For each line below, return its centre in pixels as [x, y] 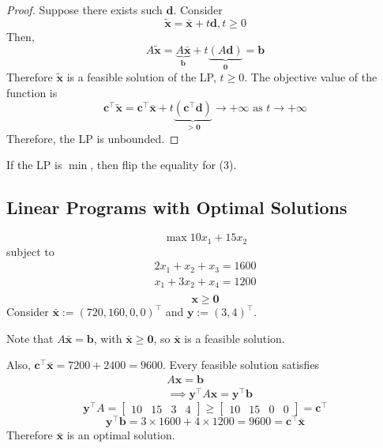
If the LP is [34, 165]
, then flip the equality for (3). [163, 165]
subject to [30, 251]
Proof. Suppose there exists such [84, 9]
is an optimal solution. [121, 435]
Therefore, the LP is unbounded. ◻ [93, 138]
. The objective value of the [311, 77]
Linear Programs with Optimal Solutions [177, 207]
